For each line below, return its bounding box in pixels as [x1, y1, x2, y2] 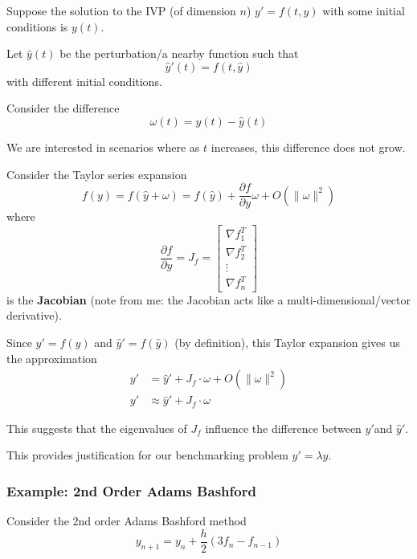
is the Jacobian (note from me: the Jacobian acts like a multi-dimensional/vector [6, 291, 411, 308]
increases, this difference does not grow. [211, 138, 406, 155]
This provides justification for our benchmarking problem [6, 447, 288, 463]
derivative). [6, 307, 62, 324]
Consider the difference [6, 100, 120, 116]
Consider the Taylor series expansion [6, 165, 187, 182]
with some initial [322, 2, 405, 18]
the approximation [6, 349, 97, 366]
